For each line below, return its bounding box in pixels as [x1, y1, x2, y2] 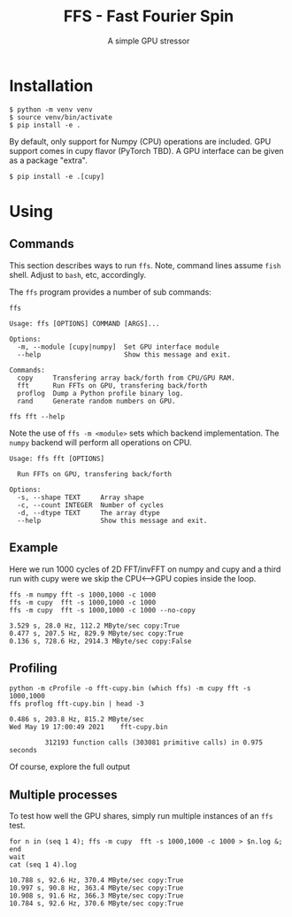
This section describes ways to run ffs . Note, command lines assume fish [9, 259, 281, 271]
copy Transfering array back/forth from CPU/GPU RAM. [17, 374, 236, 382]
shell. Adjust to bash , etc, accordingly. [9, 269, 147, 280]
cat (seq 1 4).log [9, 860, 77, 869]
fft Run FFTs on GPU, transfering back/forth [17, 381, 208, 390]
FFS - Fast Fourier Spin [63, 6, 234, 27]
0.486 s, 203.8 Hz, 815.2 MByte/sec [9, 715, 144, 724]
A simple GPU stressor [107, 35, 190, 46]
